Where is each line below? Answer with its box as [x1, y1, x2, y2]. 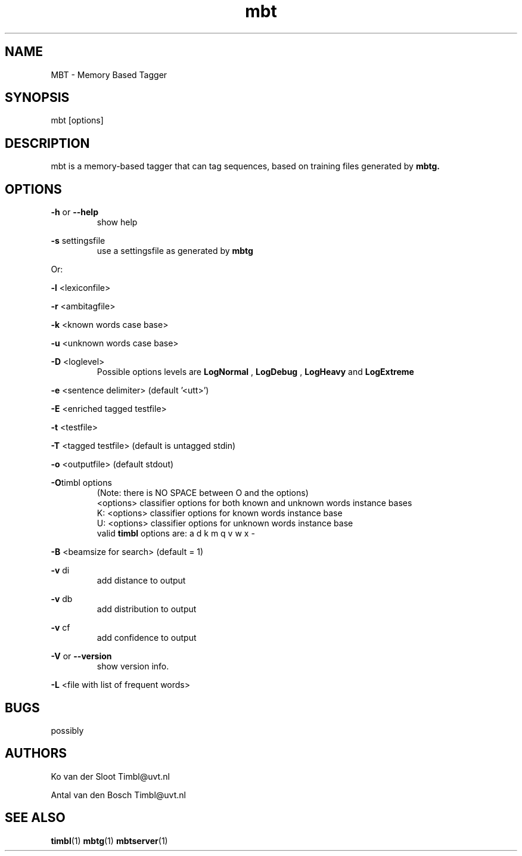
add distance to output [97, 575, 186, 586]
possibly [51, 725, 84, 736]
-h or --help [51, 207, 98, 218]
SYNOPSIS [5, 90, 70, 106]
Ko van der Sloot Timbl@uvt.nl [51, 771, 170, 781]
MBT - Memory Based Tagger [51, 69, 167, 80]
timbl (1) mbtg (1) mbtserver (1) [51, 835, 168, 846]
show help [97, 217, 138, 228]
